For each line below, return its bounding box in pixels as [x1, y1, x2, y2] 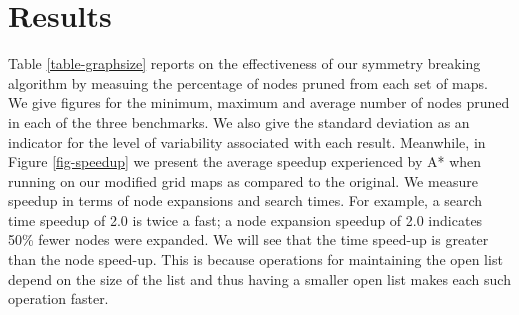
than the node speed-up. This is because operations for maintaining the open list [8, 249, 503, 270]
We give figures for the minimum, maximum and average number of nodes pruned [8, 92, 510, 113]
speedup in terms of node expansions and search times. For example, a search [8, 190, 483, 211]
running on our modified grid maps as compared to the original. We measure [8, 170, 478, 191]
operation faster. [8, 288, 109, 309]
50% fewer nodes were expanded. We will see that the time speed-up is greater [8, 229, 489, 250]
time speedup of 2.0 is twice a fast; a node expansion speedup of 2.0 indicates [8, 209, 483, 230]
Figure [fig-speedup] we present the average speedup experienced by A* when [8, 151, 482, 172]
